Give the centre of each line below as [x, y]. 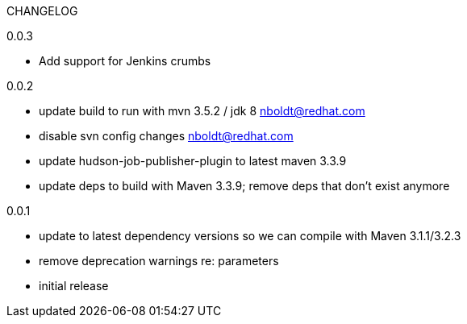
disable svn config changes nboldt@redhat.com [166, 136]
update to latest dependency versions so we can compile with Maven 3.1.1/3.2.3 [250, 236]
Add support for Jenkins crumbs [125, 61]
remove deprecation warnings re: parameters [159, 261]
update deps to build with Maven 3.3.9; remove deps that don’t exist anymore [244, 186]
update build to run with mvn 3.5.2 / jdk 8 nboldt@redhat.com [202, 111]
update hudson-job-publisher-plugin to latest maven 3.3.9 [193, 161]
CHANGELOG [42, 11]
